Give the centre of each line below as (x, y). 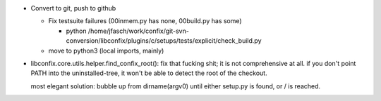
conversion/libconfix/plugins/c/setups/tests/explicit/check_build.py (164, 41)
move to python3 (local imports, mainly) (106, 50)
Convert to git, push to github (73, 8)
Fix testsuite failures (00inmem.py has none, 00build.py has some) (145, 21)
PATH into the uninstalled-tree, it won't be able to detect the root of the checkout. (149, 73)
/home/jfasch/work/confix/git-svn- (139, 31)
